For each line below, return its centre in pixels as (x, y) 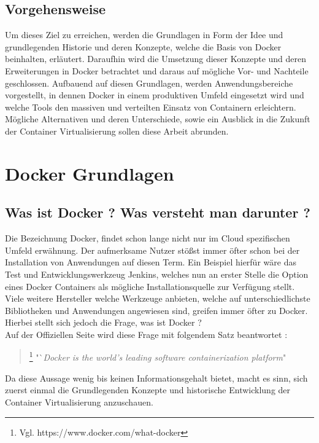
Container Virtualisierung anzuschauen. (79, 402)
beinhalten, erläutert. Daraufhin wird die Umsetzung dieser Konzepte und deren (156, 59)
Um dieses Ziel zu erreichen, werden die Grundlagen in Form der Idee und (144, 35)
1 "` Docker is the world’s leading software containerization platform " (158, 356)
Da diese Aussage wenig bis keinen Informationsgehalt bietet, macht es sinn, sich (156, 378)
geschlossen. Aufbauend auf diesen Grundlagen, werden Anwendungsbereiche (149, 83)
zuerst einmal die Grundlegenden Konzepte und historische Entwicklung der (148, 390)
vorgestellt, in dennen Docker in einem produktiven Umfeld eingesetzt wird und (155, 95)
